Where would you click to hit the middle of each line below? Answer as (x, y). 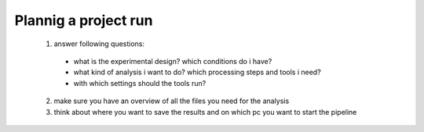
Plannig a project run (84, 20)
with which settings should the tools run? (140, 83)
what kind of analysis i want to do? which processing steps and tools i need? (197, 72)
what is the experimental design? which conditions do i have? (173, 61)
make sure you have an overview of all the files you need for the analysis (172, 101)
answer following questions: (99, 44)
